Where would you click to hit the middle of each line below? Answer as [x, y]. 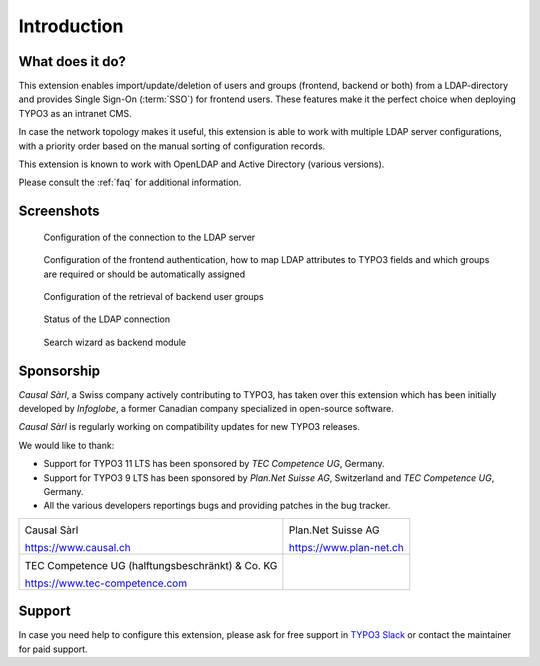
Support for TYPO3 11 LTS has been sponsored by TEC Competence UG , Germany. [214, 464]
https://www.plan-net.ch [346, 547]
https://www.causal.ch [78, 547]
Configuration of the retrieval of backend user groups [153, 296]
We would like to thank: [66, 445]
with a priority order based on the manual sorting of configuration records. [172, 146]
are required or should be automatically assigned [144, 274]
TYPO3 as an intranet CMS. [75, 113]
